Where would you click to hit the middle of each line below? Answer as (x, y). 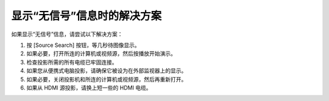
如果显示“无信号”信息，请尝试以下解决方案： (67, 34)
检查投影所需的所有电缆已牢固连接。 (72, 62)
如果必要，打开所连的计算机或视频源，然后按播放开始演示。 (101, 54)
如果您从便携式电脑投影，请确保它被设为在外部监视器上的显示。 (107, 71)
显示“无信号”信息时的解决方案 (87, 16)
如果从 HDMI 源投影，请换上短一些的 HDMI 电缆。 (89, 88)
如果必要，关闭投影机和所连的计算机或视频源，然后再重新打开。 (107, 79)
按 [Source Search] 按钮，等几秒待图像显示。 (83, 45)
